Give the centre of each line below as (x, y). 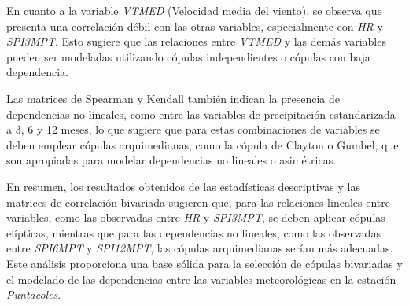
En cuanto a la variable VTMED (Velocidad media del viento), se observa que (194, 10)
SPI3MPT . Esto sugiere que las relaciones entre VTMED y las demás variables (196, 41)
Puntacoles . (34, 294)
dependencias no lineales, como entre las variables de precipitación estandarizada (201, 114)
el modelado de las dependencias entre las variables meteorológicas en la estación (201, 279)
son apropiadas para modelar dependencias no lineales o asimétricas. (171, 160)
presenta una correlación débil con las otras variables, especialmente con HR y (195, 26)
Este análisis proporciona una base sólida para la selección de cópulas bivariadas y (204, 263)
